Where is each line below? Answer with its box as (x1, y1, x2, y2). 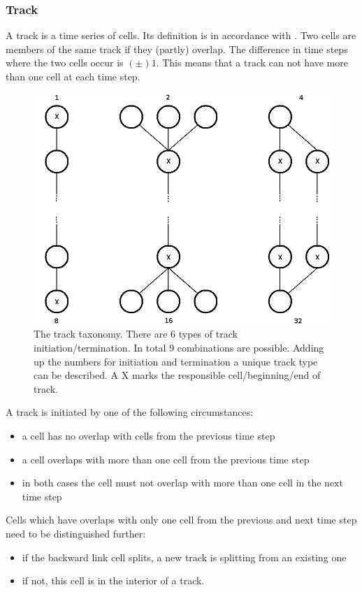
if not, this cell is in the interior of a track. (22, 573, 205, 588)
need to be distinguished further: (6, 526, 146, 540)
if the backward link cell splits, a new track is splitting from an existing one (22, 549, 347, 564)
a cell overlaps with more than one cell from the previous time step (22, 452, 310, 466)
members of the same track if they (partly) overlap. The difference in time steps (6, 41, 348, 56)
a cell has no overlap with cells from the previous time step (22, 428, 275, 442)
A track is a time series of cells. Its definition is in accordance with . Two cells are (6, 28, 356, 43)
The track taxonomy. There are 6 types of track (34, 326, 238, 341)
